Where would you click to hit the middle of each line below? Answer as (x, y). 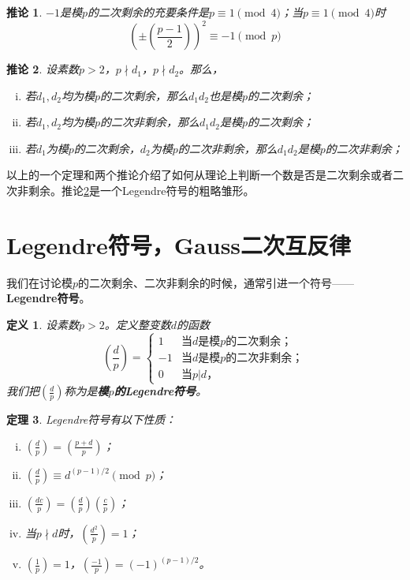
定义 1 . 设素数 (43, 324)
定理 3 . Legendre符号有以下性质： (91, 419)
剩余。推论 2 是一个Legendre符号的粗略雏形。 (141, 191)
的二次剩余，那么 (145, 95)
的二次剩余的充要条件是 (148, 12)
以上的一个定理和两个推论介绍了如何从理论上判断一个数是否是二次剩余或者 (199, 175)
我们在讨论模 (39, 282)
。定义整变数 (138, 324)
